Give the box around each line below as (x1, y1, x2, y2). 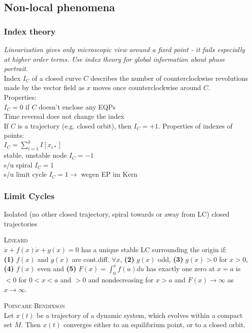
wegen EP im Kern (81, 169, 137, 179)
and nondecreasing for (88, 275, 154, 284)
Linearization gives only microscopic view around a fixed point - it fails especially (4, 44, 245, 54)
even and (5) (37, 263, 76, 274)
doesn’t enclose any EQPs (38, 101, 116, 111)
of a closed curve (32, 73, 82, 83)
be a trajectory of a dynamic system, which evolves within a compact (36, 310, 243, 320)
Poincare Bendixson (4, 300, 65, 311)
